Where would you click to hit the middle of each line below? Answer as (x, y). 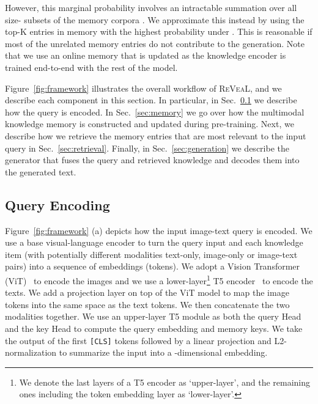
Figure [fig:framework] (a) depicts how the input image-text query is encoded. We (159, 230)
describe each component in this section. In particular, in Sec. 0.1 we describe (151, 100)
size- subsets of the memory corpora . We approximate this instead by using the (155, 19)
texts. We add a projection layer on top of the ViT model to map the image (147, 292)
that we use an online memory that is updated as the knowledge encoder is (146, 55)
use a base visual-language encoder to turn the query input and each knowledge (154, 242)
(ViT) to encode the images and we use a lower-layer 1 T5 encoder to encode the (159, 279)
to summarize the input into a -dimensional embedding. (163, 352)
